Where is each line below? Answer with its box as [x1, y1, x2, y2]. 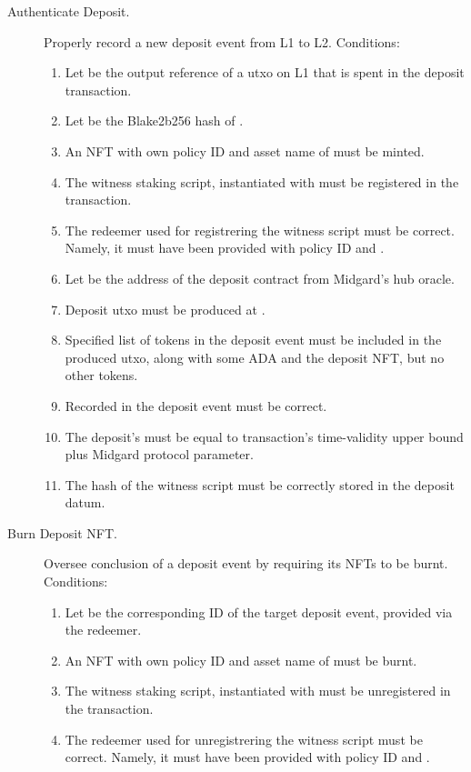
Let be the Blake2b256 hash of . [65, 111, 244, 130]
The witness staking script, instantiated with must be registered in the [65, 172, 459, 191]
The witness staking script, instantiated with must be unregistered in [65, 681, 451, 700]
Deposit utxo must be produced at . [65, 299, 266, 318]
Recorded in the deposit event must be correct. [65, 396, 327, 415]
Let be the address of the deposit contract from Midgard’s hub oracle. [65, 268, 455, 287]
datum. [65, 493, 105, 512]
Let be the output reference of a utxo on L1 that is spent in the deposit [65, 63, 465, 82]
